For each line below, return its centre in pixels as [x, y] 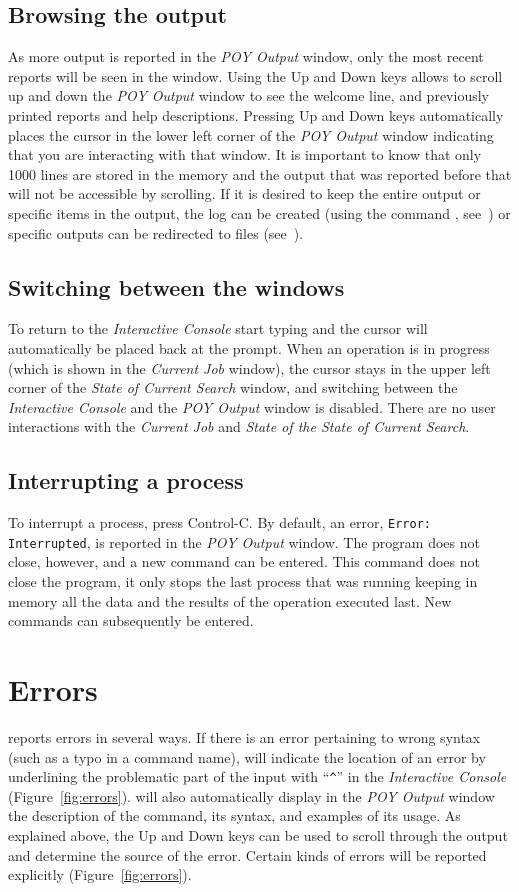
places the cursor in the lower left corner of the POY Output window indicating [251, 134]
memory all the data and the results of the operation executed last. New [230, 600]
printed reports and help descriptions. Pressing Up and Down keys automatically [256, 114]
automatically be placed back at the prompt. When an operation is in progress [249, 347]
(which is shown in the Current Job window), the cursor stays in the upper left [249, 367]
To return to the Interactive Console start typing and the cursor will [218, 328]
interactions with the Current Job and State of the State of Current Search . [239, 426]
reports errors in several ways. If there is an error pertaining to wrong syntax [244, 736]
